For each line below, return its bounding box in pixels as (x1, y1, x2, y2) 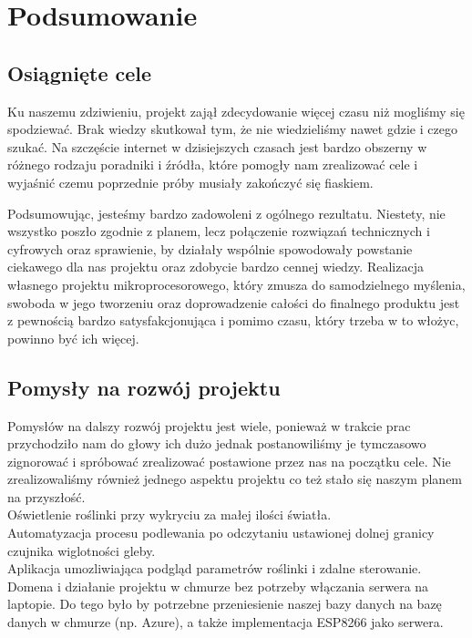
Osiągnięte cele (7, 58, 152, 87)
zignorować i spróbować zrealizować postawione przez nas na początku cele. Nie (7, 451, 451, 470)
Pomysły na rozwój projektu (7, 373, 281, 401)
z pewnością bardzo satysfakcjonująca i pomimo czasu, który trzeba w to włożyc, (7, 311, 459, 330)
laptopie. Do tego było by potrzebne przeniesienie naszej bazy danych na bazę (7, 594, 442, 613)
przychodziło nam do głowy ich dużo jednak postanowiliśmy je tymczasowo (7, 434, 426, 453)
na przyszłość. (7, 487, 86, 506)
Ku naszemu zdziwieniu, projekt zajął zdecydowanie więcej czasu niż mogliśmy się (7, 101, 465, 120)
